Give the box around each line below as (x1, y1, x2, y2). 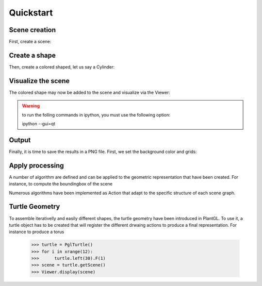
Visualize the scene (9, 77, 70, 85)
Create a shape (9, 51, 56, 59)
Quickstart (9, 7, 53, 18)
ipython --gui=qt (22, 121, 55, 127)
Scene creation (9, 26, 56, 34)
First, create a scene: (9, 39, 51, 45)
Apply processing (9, 161, 64, 169)
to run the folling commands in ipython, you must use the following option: (22, 112, 171, 118)
